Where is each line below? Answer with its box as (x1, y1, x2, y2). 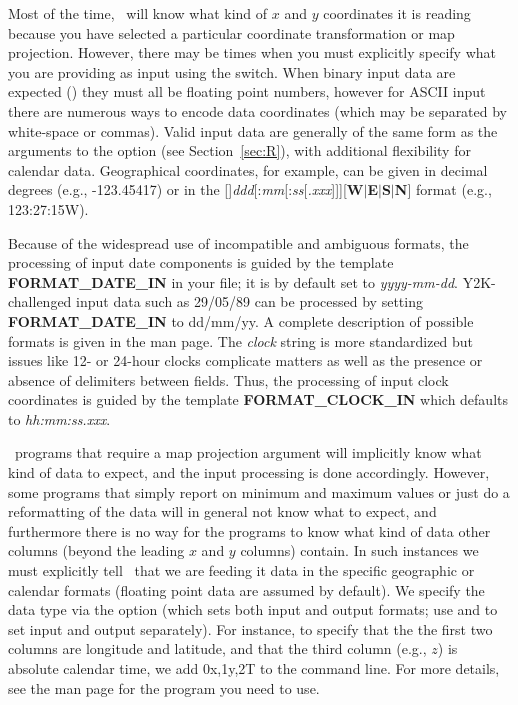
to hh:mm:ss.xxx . (8, 408, 111, 429)
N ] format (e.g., (394, 179, 492, 200)
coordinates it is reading (323, 3, 471, 23)
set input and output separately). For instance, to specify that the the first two (8, 618, 493, 639)
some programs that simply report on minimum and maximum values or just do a (8, 481, 510, 502)
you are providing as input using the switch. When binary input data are (8, 61, 456, 82)
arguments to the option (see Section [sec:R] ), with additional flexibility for (8, 140, 471, 161)
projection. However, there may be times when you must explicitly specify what (8, 42, 496, 63)
